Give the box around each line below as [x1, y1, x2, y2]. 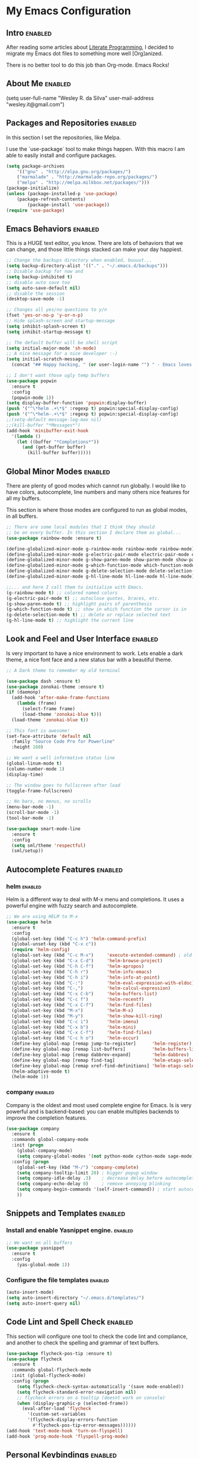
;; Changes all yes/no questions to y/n [6, 307, 108, 313]
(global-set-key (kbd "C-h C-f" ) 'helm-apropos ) [11, 963, 145, 969]
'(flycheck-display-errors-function [27, 1417, 118, 1423]
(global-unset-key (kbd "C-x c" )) [11, 941, 97, 947]
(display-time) [6, 771, 44, 777]
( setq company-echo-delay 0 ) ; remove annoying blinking [17, 1181, 171, 1187]
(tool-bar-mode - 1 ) [6, 815, 54, 821]
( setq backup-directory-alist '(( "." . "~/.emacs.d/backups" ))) [6, 263, 168, 269]
